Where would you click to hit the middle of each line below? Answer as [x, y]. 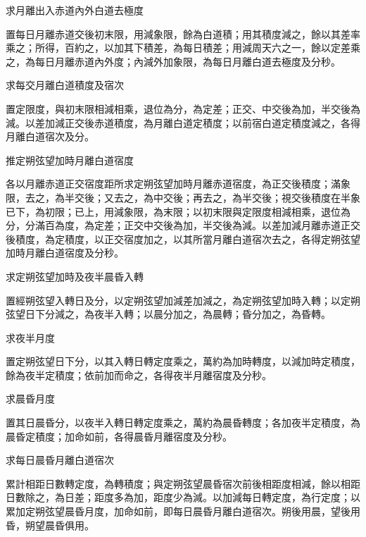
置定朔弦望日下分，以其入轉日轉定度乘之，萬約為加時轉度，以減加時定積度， [183, 361]
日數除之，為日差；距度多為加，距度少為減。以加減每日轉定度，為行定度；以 [183, 497]
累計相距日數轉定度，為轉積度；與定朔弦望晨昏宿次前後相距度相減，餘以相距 [183, 483]
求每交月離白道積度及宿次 [65, 85]
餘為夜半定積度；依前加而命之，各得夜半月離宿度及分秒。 [139, 375]
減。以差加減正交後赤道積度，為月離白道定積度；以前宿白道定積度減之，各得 [183, 122]
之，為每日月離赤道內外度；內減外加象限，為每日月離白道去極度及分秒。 [173, 61]
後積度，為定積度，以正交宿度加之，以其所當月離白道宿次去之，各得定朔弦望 [183, 239]
